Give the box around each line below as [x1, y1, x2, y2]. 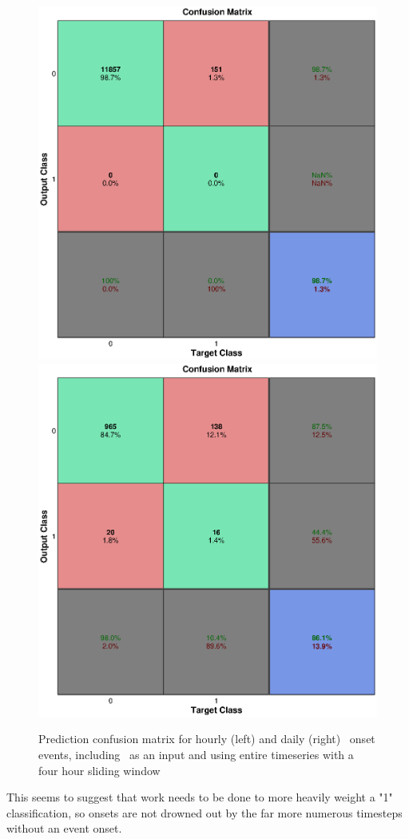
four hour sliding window [38, 761, 161, 778]
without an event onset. [6, 820, 122, 837]
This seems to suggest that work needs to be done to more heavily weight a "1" [6, 789, 393, 805]
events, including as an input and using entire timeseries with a [38, 746, 354, 763]
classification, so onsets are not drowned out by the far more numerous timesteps [6, 804, 403, 821]
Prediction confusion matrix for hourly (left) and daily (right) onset [38, 730, 375, 747]
